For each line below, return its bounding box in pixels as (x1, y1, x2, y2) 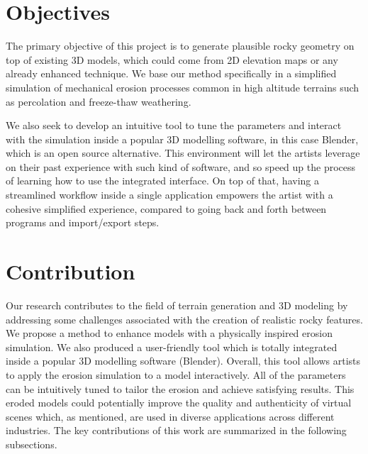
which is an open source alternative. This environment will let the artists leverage (6, 145, 360, 160)
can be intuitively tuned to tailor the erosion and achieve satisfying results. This (6, 381, 355, 396)
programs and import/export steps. (6, 215, 160, 230)
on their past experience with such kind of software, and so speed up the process (6, 159, 356, 174)
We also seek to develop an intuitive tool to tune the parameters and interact (6, 118, 342, 133)
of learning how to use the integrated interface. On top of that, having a (6, 173, 319, 188)
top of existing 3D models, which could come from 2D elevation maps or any (6, 52, 338, 67)
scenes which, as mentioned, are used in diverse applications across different (6, 409, 335, 423)
